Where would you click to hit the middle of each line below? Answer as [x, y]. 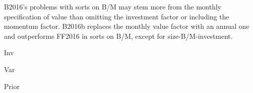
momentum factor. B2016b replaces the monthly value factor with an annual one [127, 26]
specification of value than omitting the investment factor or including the [117, 16]
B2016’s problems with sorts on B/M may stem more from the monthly [113, 6]
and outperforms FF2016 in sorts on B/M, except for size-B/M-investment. [118, 36]
